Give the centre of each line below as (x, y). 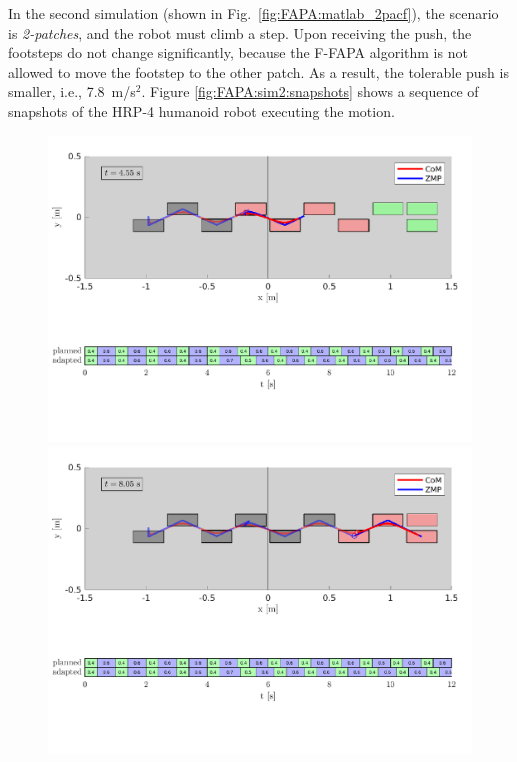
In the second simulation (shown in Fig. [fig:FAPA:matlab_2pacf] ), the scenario (253, 13)
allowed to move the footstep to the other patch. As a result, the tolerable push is (258, 71)
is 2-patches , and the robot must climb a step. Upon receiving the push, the (240, 32)
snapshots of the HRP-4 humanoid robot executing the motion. (201, 110)
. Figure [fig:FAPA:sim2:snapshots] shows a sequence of (310, 91)
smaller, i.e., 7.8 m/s (72, 91)
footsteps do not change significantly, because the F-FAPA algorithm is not (238, 52)
